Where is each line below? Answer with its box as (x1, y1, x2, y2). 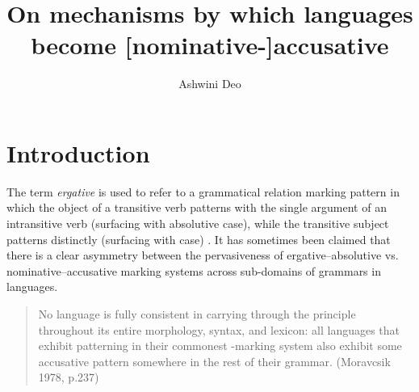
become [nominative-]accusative (31, 28, 389, 61)
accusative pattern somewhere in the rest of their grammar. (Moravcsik (38, 352, 391, 369)
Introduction (6, 136, 150, 169)
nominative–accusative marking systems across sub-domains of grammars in (6, 262, 381, 279)
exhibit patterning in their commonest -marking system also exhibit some (38, 337, 402, 354)
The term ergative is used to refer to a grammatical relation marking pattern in (6, 183, 400, 200)
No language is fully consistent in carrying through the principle (38, 306, 356, 322)
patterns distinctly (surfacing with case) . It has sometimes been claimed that (6, 230, 391, 247)
